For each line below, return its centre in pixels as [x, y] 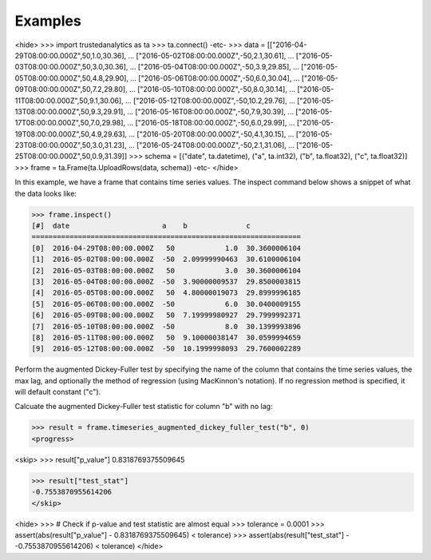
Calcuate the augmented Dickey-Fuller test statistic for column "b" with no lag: [144, 407]
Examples [48, 21]
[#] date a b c [141, 226]
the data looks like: [46, 193]
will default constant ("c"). [58, 392]
